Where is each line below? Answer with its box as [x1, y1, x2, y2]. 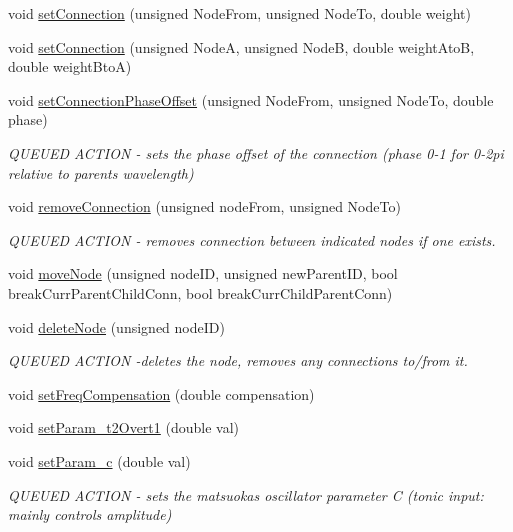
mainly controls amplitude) [8, 504, 172, 525]
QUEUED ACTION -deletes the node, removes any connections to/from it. [8, 350, 468, 371]
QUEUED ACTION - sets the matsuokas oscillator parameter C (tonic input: [8, 484, 484, 505]
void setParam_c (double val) [8, 450, 191, 471]
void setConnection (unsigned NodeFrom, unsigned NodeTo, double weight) [8, 3, 471, 23]
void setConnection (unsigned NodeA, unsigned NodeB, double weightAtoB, [8, 36, 475, 57]
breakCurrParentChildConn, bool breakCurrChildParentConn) [8, 282, 393, 303]
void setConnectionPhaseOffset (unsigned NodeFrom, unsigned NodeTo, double [8, 89, 494, 110]
